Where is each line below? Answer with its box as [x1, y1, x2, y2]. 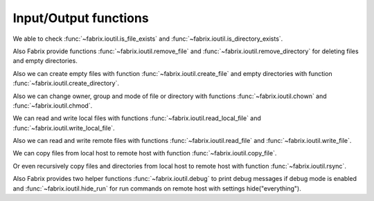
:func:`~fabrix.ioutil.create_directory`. [12, 79, 119, 88]
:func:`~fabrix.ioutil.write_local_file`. [12, 124, 115, 132]
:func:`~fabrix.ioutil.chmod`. [12, 101, 93, 110]
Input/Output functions [12, 10, 149, 26]
